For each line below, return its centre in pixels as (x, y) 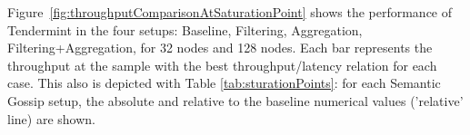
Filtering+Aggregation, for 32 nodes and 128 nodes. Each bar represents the (220, 48)
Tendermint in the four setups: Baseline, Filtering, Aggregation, (185, 29)
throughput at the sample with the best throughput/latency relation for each (222, 65)
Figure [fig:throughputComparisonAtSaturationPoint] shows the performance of (230, 12)
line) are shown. (51, 118)
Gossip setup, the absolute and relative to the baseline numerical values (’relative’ (235, 100)
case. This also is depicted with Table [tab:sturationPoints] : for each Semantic (224, 83)
